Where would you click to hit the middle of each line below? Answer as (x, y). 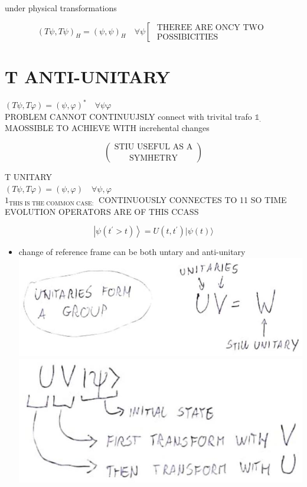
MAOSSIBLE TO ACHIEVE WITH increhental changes (107, 128)
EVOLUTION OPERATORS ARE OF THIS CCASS (102, 211)
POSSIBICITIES (187, 37)
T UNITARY (28, 177)
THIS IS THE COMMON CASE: (51, 203)
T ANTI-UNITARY (88, 76)
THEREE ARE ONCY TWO (210, 28)
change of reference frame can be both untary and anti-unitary (132, 252)
